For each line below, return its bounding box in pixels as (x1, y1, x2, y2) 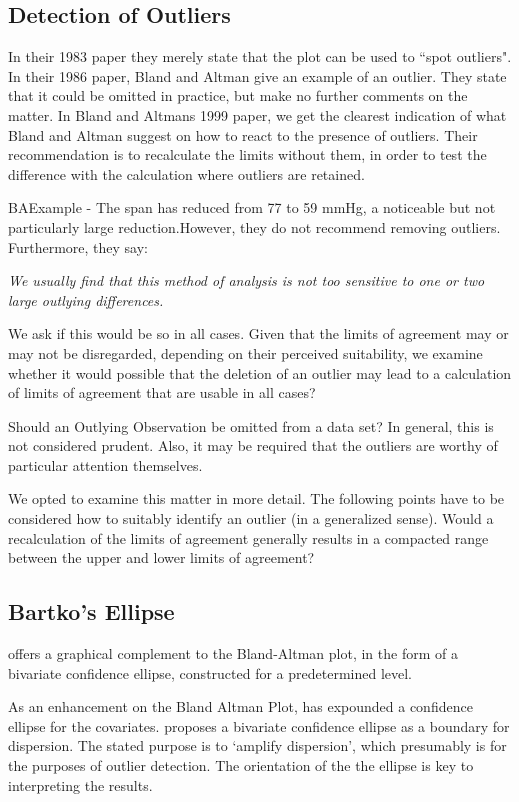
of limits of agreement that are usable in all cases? (8, 382, 316, 403)
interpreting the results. (8, 774, 153, 795)
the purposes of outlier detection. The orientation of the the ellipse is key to (8, 755, 474, 776)
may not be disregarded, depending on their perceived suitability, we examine (8, 342, 483, 363)
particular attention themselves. (8, 454, 203, 475)
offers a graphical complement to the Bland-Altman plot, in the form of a (8, 643, 458, 664)
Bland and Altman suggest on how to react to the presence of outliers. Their (8, 124, 478, 145)
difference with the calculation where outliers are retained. (8, 163, 365, 184)
